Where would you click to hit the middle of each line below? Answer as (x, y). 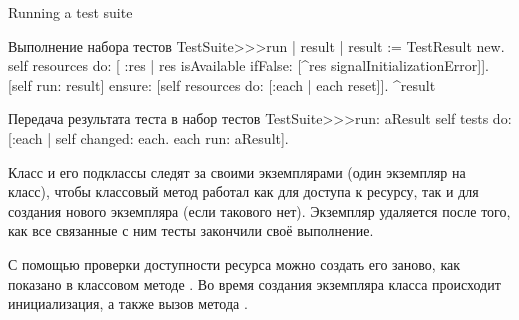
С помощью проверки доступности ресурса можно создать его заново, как (234, 263)
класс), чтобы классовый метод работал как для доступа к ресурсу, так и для (243, 191)
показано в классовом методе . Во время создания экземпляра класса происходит (254, 283)
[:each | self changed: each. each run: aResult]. (148, 137)
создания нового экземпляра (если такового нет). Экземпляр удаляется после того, (259, 210)
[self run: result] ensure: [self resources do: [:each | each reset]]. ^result (222, 84)
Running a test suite (70, 12)
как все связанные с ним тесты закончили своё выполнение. (191, 230)
